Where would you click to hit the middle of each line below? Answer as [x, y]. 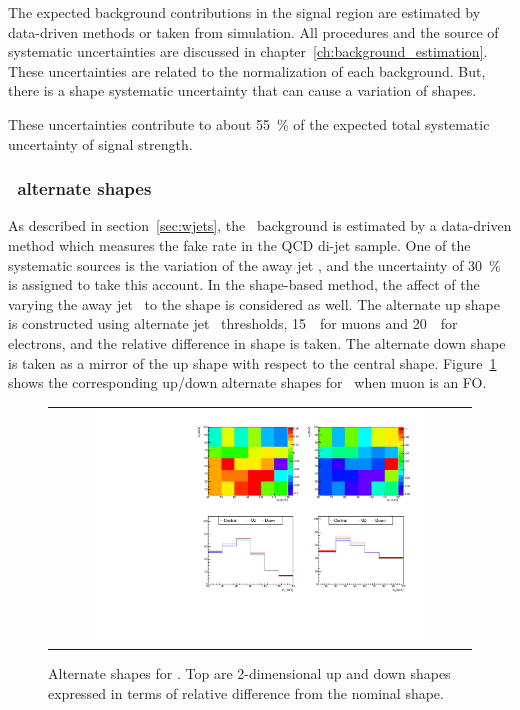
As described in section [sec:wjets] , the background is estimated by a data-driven [260, 225]
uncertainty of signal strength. [100, 143]
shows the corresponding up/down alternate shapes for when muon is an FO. [247, 382]
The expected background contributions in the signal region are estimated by [244, 12]
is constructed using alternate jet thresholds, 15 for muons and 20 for [233, 323]
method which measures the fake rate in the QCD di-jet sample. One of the [239, 244]
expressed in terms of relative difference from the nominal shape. [246, 692]
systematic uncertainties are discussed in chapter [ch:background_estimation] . [248, 51]
